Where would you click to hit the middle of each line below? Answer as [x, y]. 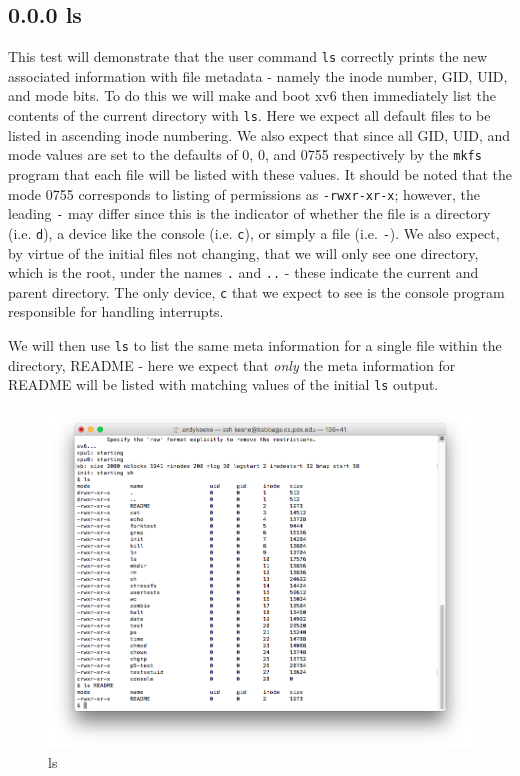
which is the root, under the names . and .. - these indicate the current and [243, 272]
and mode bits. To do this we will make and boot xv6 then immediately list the [252, 95]
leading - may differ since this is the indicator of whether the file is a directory [249, 213]
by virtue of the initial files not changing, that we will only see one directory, [243, 252]
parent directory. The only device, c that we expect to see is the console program [256, 291]
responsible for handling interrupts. [116, 311]
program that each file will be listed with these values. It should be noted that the [260, 173]
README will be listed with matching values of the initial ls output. [223, 384]
